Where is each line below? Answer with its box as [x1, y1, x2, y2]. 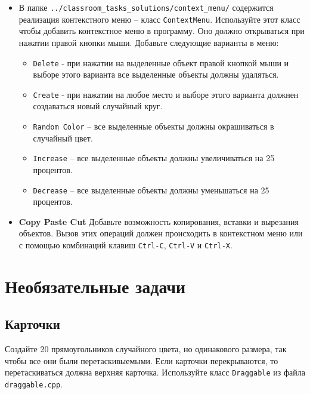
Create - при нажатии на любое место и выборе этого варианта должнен [33, 88, 299, 100]
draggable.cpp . [5, 378, 63, 390]
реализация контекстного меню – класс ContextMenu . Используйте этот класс [18, 13, 300, 25]
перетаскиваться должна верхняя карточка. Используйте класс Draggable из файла [5, 366, 305, 378]
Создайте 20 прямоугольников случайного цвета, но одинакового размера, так [5, 343, 287, 355]
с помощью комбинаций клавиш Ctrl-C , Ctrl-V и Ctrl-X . [18, 238, 232, 251]
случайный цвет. [33, 131, 93, 144]
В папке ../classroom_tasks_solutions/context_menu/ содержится [18, 1, 274, 13]
